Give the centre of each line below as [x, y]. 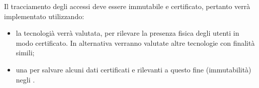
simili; [25, 53]
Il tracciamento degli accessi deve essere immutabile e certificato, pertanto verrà [127, 6]
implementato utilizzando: [44, 16]
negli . [25, 79]
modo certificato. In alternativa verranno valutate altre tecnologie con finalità [135, 42]
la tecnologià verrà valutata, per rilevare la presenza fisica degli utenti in [127, 33]
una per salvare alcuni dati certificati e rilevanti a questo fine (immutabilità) [134, 69]
